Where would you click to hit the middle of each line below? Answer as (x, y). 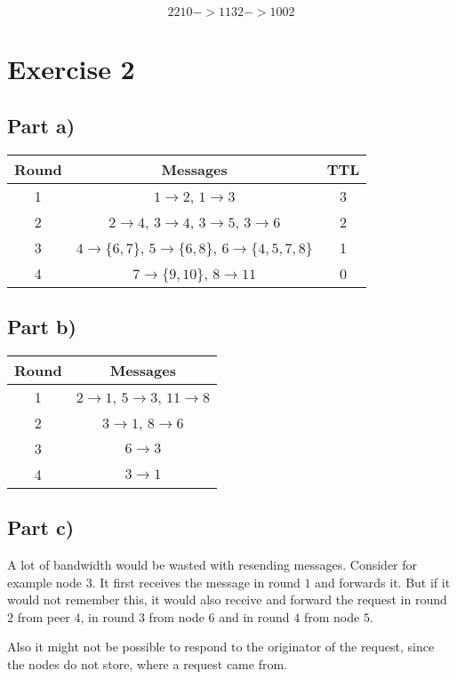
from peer (44, 616)
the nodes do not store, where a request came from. (147, 663)
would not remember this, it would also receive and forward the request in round (227, 599)
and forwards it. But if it (383, 582)
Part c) (41, 527)
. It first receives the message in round (196, 582)
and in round (254, 616)
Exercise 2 (71, 69)
